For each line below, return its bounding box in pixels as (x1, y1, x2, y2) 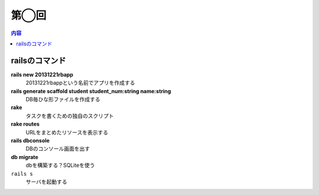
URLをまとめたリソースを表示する (25, 128, 109, 135)
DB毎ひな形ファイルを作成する (25, 96, 100, 103)
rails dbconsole (11, 137, 50, 144)
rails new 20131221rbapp (11, 71, 74, 78)
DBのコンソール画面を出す (25, 145, 90, 153)
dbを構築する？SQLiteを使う (25, 162, 95, 169)
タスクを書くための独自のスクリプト (25, 112, 114, 119)
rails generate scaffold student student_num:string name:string (11, 87, 171, 94)
